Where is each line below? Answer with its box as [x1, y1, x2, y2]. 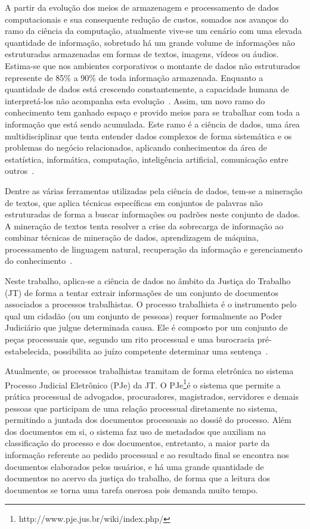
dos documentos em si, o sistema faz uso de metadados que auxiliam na [5, 425, 266, 437]
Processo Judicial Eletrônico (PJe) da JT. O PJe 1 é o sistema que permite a [5, 376, 281, 391]
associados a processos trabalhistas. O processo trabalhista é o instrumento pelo [5, 298, 297, 310]
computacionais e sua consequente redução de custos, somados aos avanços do [5, 13, 289, 25]
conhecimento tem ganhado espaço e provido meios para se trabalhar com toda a [5, 106, 300, 119]
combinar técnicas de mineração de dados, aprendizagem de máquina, [5, 231, 259, 244]
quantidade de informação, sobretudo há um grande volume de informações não [5, 36, 295, 48]
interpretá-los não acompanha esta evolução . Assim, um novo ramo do [5, 94, 265, 107]
